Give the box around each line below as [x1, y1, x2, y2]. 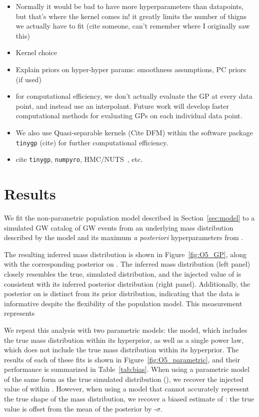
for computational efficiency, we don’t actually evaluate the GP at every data [15, 91, 252, 101]
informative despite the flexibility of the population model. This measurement [4, 298, 242, 308]
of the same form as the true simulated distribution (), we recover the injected [4, 373, 243, 384]
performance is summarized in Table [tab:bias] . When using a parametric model [4, 364, 249, 374]
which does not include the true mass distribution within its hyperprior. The [4, 344, 239, 355]
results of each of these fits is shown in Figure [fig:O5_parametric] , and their [4, 354, 240, 364]
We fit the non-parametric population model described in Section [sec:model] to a [4, 212, 255, 223]
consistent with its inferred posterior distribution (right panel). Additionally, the [4, 278, 250, 289]
